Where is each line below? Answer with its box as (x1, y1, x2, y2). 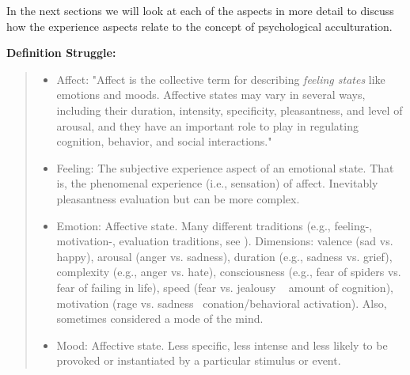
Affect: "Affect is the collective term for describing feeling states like (56, 70, 385, 87)
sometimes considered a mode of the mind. (56, 310, 264, 327)
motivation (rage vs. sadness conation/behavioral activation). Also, (56, 294, 387, 311)
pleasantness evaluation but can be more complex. (56, 190, 300, 206)
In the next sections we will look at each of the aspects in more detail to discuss (6, 2, 394, 18)
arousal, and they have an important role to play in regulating (56, 117, 359, 134)
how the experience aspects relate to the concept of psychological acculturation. (6, 17, 393, 34)
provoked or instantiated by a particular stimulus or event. (56, 352, 341, 369)
